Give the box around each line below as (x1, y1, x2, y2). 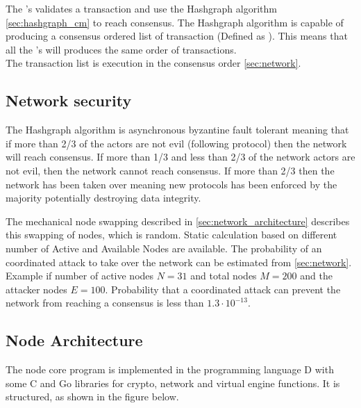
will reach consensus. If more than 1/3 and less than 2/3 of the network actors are (6, 149, 355, 164)
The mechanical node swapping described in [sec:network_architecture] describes (6, 213, 350, 228)
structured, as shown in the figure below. (6, 389, 179, 404)
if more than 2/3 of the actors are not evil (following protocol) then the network (6, 136, 347, 150)
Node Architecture (6, 329, 143, 351)
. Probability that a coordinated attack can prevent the (105, 281, 341, 296)
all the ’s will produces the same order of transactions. (6, 42, 237, 56)
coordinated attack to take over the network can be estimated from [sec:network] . (6, 254, 352, 269)
